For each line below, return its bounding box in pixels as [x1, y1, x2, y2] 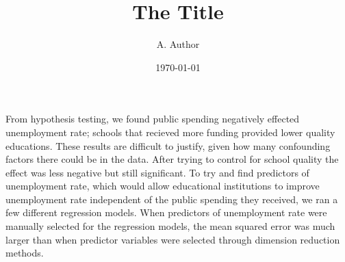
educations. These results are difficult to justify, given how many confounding [5, 138, 331, 153]
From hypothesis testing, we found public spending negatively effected [5, 112, 300, 126]
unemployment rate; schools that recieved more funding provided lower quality [5, 125, 335, 139]
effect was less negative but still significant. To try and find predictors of [5, 165, 309, 179]
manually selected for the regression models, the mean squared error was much [5, 219, 335, 233]
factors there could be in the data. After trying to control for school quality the [5, 152, 339, 166]
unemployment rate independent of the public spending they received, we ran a [5, 192, 338, 206]
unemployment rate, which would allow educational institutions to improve [5, 179, 320, 193]
